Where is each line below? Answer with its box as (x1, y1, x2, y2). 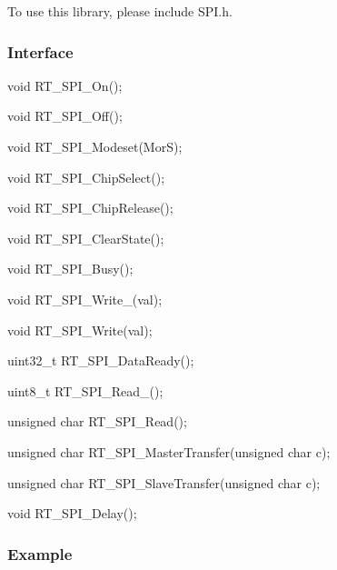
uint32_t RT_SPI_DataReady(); (7, 351, 194, 370)
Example (7, 542, 73, 565)
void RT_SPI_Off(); (7, 106, 123, 125)
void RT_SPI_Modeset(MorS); (7, 137, 183, 155)
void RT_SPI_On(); (7, 75, 123, 95)
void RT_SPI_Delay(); (7, 504, 137, 523)
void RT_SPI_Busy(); (7, 259, 134, 278)
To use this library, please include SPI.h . (7, 2, 233, 20)
